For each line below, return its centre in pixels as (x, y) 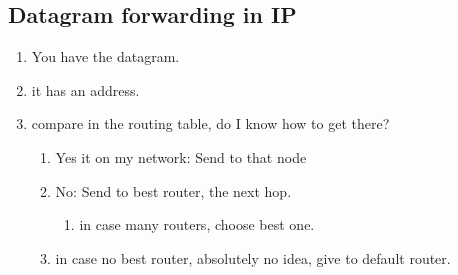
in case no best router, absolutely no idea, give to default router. (253, 257)
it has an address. (85, 89)
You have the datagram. (105, 56)
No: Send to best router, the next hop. (173, 190)
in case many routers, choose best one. (197, 224)
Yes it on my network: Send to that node (181, 156)
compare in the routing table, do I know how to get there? (210, 123)
